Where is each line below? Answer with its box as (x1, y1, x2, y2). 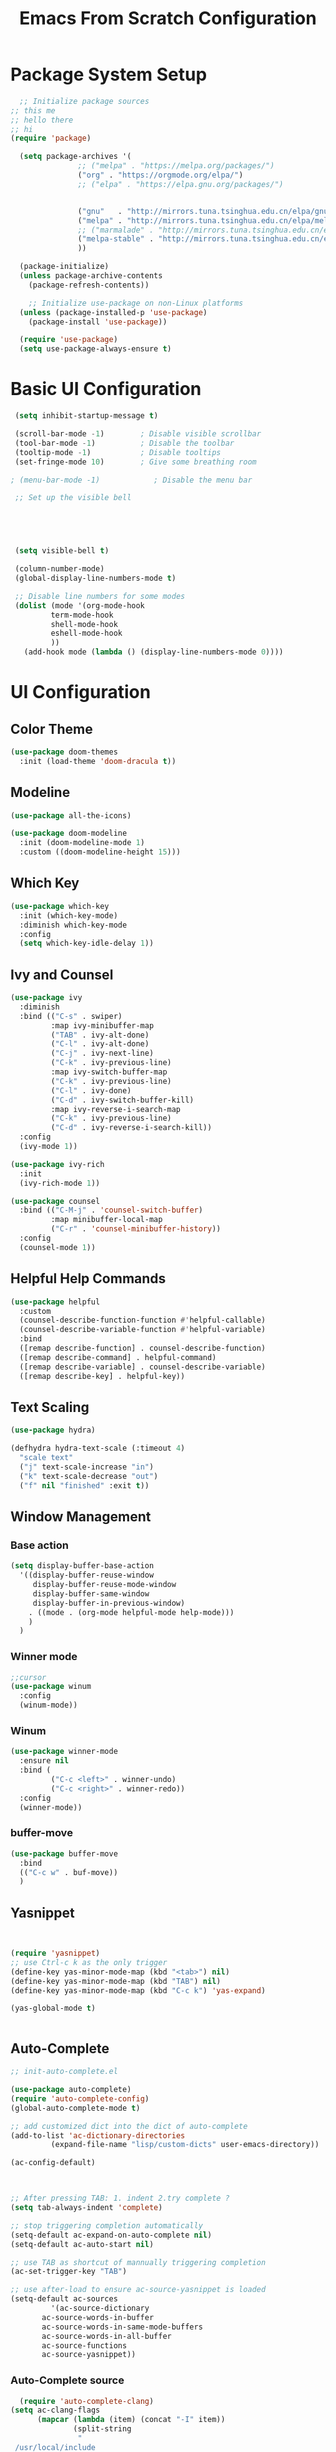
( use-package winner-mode (10, 1747, 118, 1757)
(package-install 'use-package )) (28, 317, 168, 327)
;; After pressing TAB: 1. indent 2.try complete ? (10, 2193, 230, 2204)
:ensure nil (19, 1756, 70, 1766)
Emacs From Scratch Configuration (19, 7, 317, 30)
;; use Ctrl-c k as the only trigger (10, 1957, 168, 1967)
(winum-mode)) (19, 1700, 78, 1711)
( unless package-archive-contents (19, 271, 163, 281)
